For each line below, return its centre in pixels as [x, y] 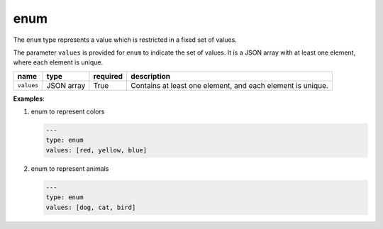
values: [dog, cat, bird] [91, 207]
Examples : [29, 99]
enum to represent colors [68, 112]
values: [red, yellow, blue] [96, 150]
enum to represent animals [70, 168]
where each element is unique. [58, 62]
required [108, 76]
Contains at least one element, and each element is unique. [230, 85]
